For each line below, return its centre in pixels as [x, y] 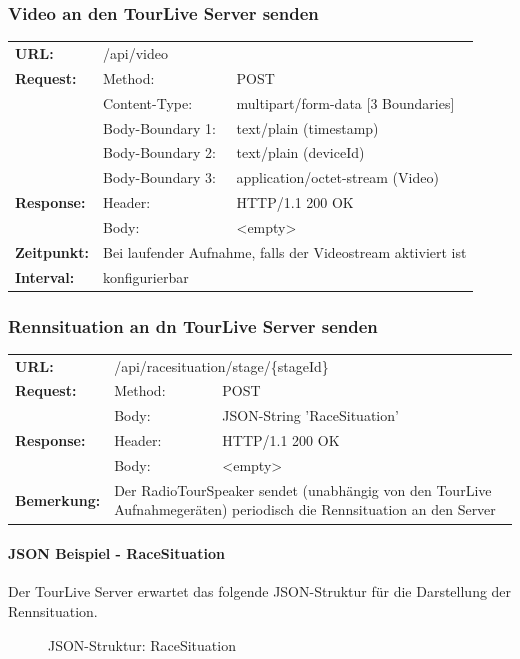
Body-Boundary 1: [159, 127]
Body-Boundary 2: [159, 152]
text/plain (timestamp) [307, 127]
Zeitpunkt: [52, 251]
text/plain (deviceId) [300, 152]
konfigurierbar [146, 276]
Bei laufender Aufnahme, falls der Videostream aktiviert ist [285, 251]
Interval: [45, 276]
